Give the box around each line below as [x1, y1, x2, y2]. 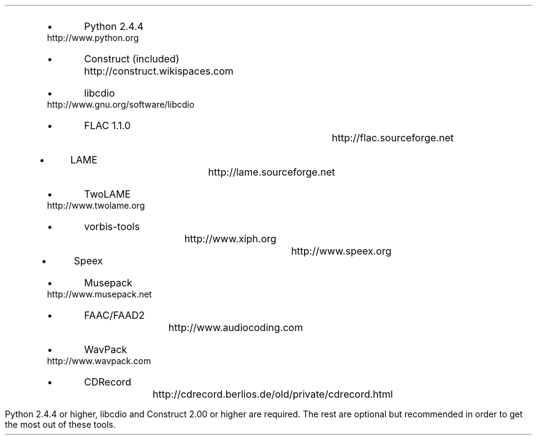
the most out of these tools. [5, 419, 116, 430]
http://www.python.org [47, 32, 139, 43]
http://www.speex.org [291, 245, 392, 257]
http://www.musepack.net [47, 289, 152, 299]
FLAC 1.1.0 [84, 119, 131, 132]
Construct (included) [84, 53, 180, 65]
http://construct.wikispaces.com [84, 65, 234, 77]
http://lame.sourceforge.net [208, 166, 335, 178]
